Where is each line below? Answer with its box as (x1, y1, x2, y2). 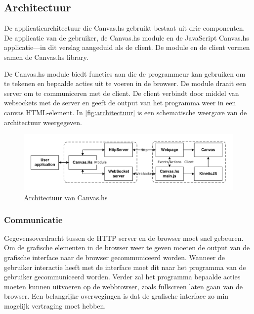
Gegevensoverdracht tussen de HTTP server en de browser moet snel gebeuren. (4, 232, 244, 243)
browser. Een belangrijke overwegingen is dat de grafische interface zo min (4, 291, 229, 301)
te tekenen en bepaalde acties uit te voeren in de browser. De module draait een (4, 78, 247, 89)
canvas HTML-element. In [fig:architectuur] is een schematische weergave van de (4, 107, 247, 117)
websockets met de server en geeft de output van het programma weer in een (4, 97, 236, 108)
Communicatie (4, 213, 63, 225)
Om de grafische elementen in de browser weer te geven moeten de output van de (4, 242, 250, 253)
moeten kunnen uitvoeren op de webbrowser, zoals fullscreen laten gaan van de (4, 281, 243, 291)
